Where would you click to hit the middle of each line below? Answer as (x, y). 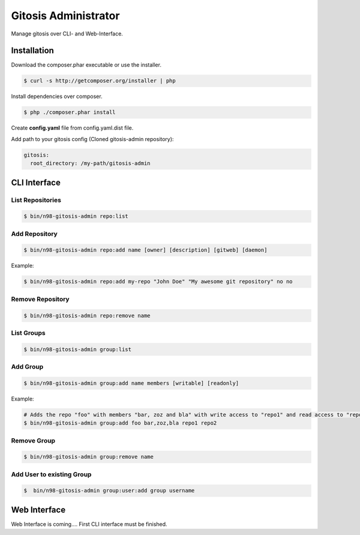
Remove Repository (40, 299)
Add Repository (34, 234)
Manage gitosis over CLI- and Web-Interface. (67, 34)
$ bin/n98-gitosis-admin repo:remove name (87, 316)
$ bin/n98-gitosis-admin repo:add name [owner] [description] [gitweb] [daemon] (145, 250)
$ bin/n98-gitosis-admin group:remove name (89, 457)
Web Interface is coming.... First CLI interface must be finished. (89, 524)
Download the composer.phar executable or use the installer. (86, 65)
